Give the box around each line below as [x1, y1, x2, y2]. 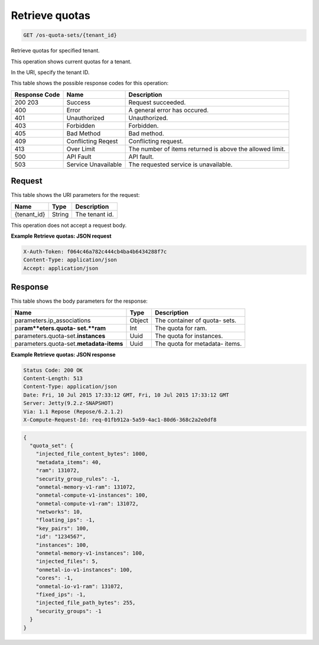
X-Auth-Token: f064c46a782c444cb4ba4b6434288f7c [23, 248, 167, 255]
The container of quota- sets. [154, 316, 236, 325]
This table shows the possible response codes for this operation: [11, 80, 169, 87]
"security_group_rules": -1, [35, 475, 121, 482]
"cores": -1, [35, 575, 74, 582]
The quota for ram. [154, 324, 207, 332]
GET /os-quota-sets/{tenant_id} [23, 32, 118, 38]
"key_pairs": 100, [35, 525, 89, 531]
